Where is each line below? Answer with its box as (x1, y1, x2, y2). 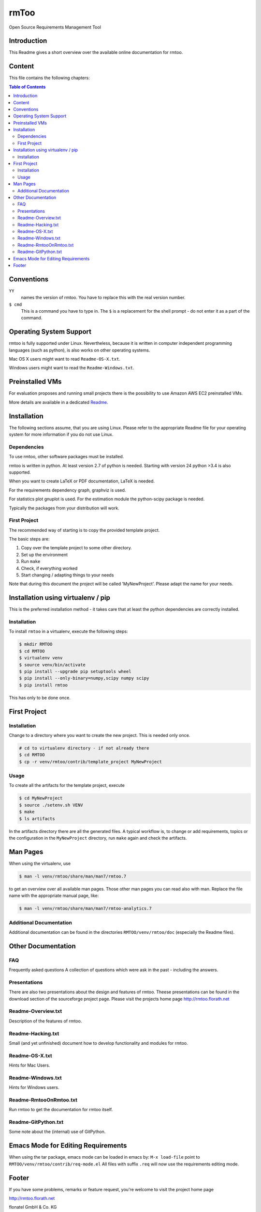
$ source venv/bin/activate (19, 662, 86, 668)
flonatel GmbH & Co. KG (9, 1204, 57, 1210)
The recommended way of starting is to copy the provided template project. (9, 527, 160, 533)
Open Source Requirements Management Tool (9, 24, 101, 30)
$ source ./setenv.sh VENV (19, 802, 83, 808)
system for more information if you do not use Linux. (9, 431, 114, 437)
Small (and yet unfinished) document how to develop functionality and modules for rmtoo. (9, 1040, 188, 1046)
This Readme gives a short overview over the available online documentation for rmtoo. (9, 49, 183, 55)
